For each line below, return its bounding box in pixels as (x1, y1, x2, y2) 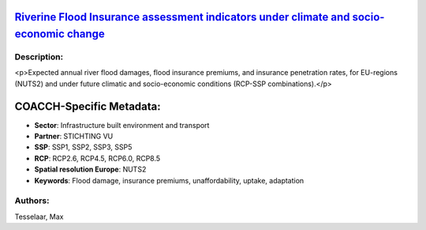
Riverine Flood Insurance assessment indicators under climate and (14, 10, 350, 24)
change (66, 28, 106, 41)
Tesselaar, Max (14, 212, 64, 221)
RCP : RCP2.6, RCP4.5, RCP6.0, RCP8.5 (34, 153, 161, 163)
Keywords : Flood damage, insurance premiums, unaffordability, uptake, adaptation (34, 175, 305, 185)
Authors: (14, 195, 50, 206)
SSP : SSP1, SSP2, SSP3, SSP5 (34, 142, 133, 152)
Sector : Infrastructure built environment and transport (34, 120, 210, 130)
